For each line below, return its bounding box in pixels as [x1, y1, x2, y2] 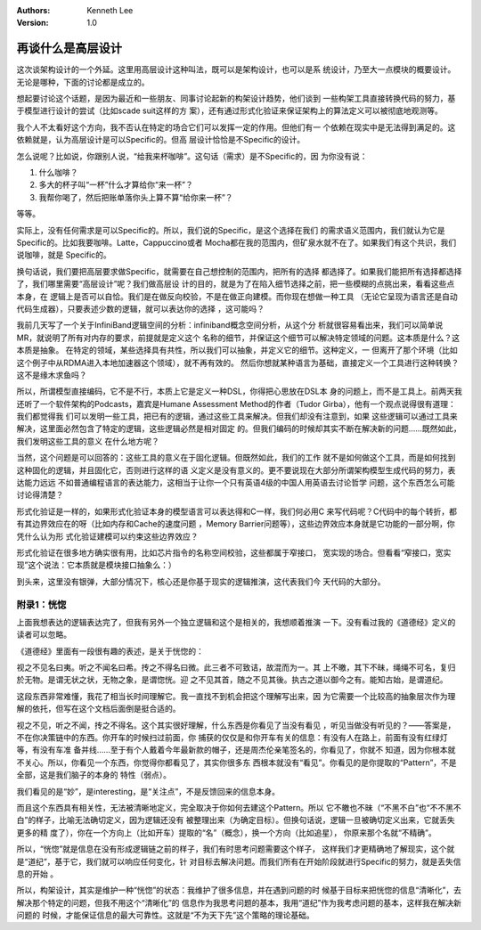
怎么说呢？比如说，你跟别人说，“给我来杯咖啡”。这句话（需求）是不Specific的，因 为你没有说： [16, 151, 368, 161]
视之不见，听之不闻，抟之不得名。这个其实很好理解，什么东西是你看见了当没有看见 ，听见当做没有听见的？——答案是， [16, 720, 456, 730]
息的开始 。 [16, 869, 58, 879]
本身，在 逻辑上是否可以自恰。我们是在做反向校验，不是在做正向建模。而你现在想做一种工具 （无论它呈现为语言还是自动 [16, 290, 458, 302]
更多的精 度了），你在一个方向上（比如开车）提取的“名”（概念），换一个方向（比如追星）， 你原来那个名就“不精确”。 [16, 827, 436, 837]
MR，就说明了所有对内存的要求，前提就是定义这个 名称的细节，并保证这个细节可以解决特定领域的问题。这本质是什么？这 [16, 332, 461, 343]
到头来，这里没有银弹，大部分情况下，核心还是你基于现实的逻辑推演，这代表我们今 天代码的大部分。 [16, 575, 386, 587]
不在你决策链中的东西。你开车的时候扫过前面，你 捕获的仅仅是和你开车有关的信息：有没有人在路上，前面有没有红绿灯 [16, 732, 448, 743]
